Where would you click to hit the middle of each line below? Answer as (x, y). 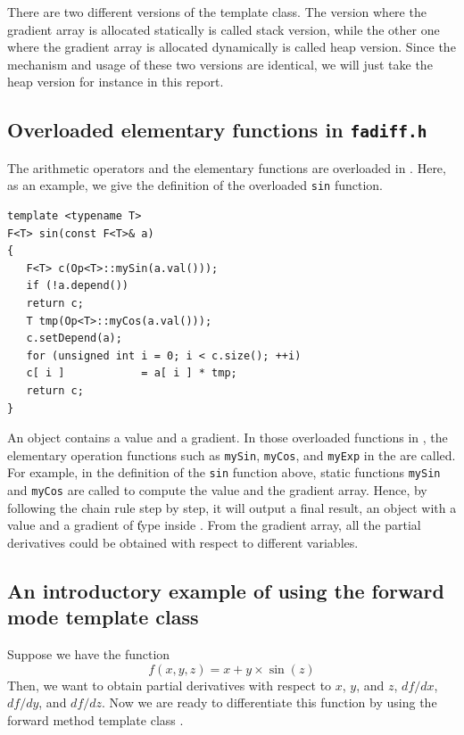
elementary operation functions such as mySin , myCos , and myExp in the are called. (232, 454)
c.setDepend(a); (74, 339)
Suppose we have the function (89, 654)
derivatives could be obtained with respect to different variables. (183, 542)
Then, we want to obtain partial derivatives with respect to (170, 685)
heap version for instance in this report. (116, 82)
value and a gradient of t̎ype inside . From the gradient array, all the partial (214, 525)
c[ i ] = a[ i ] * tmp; (132, 373)
